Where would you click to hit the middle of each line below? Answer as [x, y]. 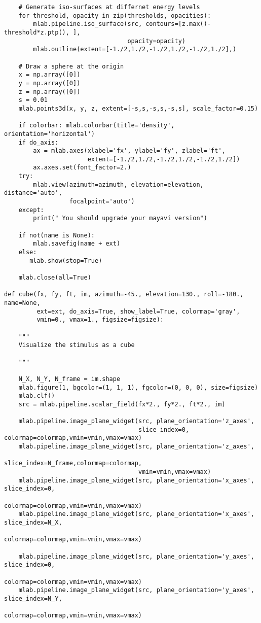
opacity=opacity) [156, 41]
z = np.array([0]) [49, 92]
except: [31, 210]
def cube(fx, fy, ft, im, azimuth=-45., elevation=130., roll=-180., [124, 295]
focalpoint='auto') [102, 202]
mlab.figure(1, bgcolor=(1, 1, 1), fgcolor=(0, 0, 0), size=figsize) [138, 387]
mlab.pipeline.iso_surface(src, [88, 24]
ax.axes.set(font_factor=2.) [82, 168]
